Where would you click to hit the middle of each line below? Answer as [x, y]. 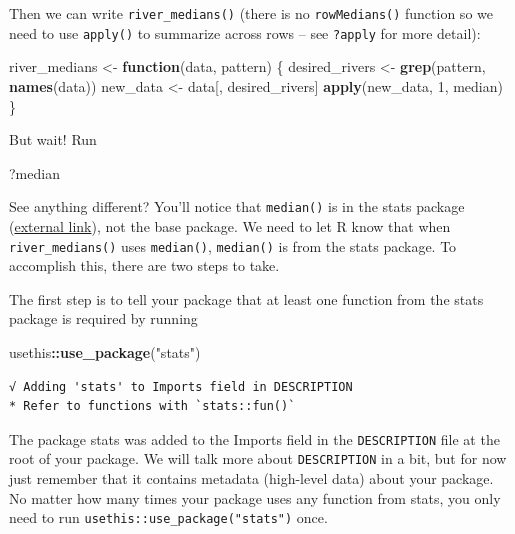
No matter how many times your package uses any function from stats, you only [255, 497]
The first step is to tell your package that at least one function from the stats [246, 298]
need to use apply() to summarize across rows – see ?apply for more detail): [245, 32]
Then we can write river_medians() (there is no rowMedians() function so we [251, 13]
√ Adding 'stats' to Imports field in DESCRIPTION [181, 386]
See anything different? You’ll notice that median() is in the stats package [237, 206]
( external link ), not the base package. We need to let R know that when [230, 225]
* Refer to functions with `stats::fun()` [152, 406]
